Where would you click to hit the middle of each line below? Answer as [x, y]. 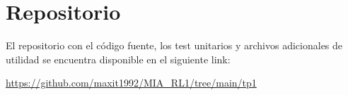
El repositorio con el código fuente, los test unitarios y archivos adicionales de [174, 45]
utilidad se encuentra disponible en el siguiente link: [118, 59]
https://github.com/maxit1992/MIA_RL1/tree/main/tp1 [131, 83]
